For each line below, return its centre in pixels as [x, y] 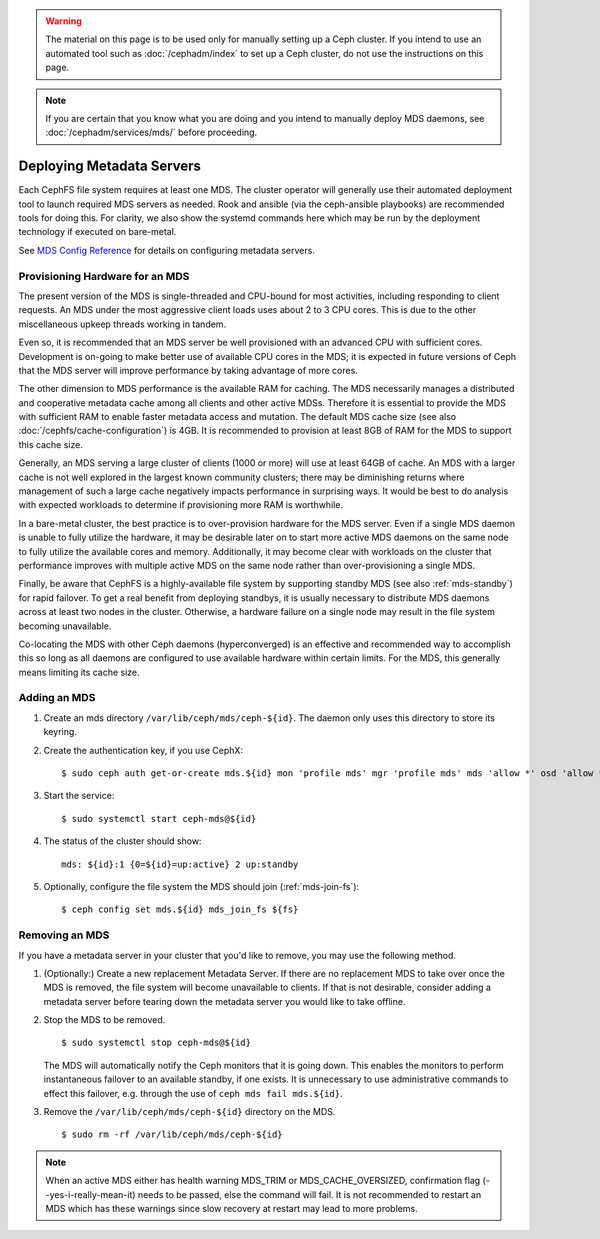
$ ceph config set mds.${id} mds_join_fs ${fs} [180, 909]
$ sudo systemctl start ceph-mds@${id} [159, 818]
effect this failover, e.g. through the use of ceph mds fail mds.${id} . [193, 1093]
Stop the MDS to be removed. [104, 1020]
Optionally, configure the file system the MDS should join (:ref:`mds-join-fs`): [201, 886]
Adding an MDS [57, 698]
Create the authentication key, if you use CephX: [143, 750]
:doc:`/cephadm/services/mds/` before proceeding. [151, 132]
